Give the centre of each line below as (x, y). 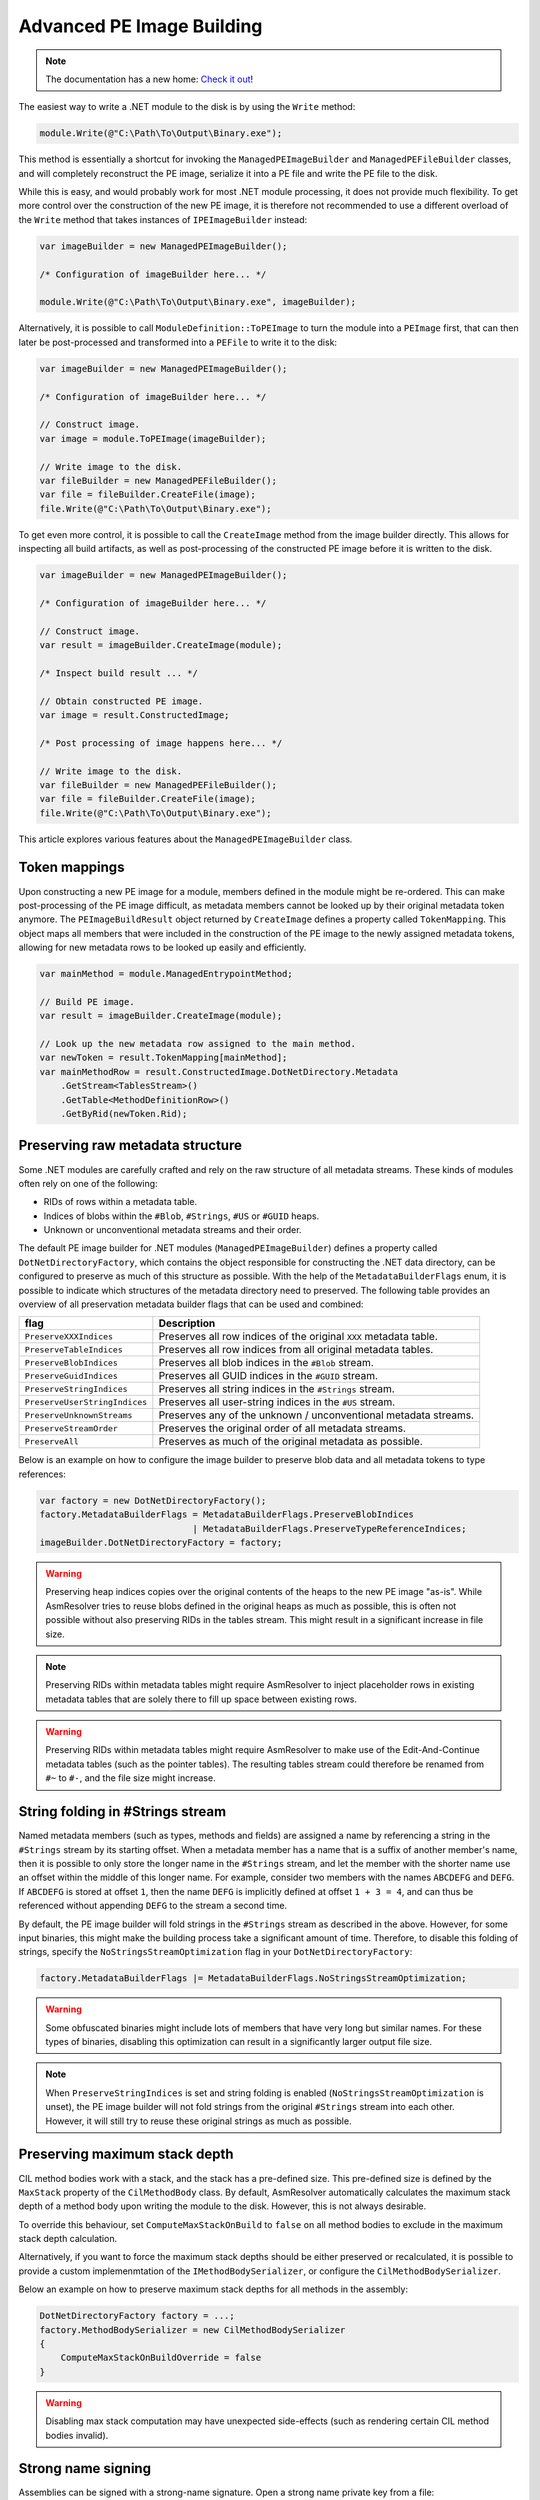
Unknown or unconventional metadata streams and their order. (172, 1230)
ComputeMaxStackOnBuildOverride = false (161, 2358)
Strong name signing (85, 2468)
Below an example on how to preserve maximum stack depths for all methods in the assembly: (213, 2289)
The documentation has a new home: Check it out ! (149, 79)
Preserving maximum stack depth (126, 2154)
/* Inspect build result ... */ (119, 673)
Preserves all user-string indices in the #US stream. (277, 1402)
